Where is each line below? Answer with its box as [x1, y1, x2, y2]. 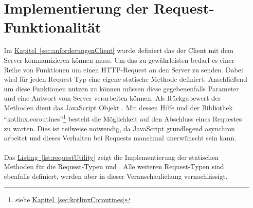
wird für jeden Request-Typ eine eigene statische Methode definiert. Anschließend [4, 74, 247, 84]
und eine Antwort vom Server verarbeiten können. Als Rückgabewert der [4, 93, 221, 103]
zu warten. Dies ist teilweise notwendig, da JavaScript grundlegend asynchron [4, 123, 235, 133]
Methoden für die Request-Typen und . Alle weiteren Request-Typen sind [4, 161, 224, 172]
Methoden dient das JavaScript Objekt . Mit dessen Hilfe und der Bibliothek [4, 102, 233, 112]
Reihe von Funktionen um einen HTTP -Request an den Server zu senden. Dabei [4, 64, 243, 74]
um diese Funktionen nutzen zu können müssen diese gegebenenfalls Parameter [4, 83, 239, 93]
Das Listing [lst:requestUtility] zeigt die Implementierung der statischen [4, 152, 219, 162]
